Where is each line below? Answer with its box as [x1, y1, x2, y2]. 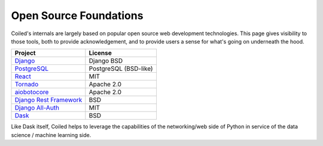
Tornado [14, 80, 39, 89]
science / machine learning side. [11, 131, 92, 138]
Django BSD [89, 57, 123, 65]
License [89, 49, 112, 57]
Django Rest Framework [14, 96, 83, 104]
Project [14, 49, 36, 57]
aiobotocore [14, 88, 49, 97]
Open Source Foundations [11, 9, 144, 22]
